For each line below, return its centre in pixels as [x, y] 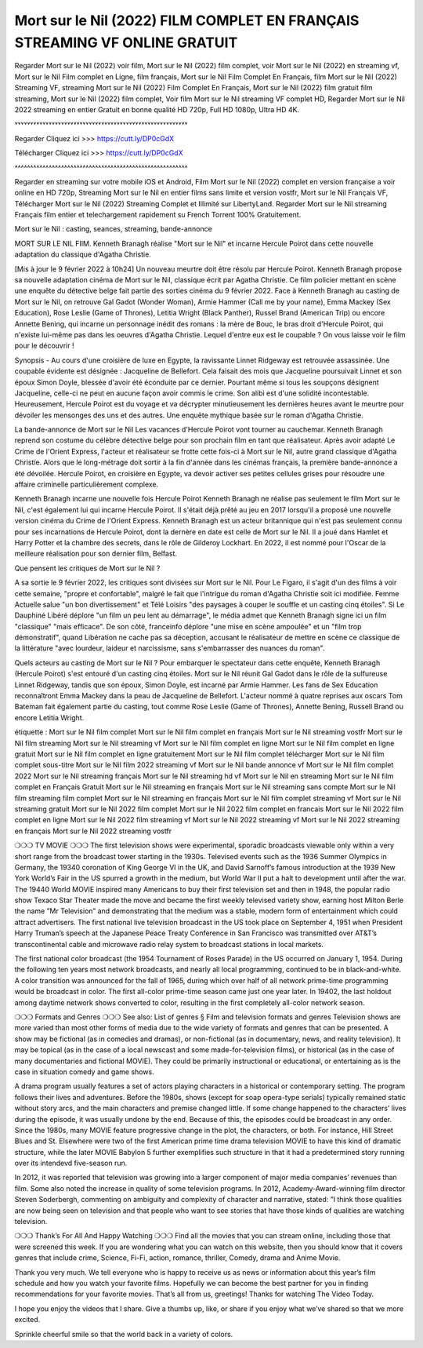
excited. [27, 1320]
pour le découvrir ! [44, 346]
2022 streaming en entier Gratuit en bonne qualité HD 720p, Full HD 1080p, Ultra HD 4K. [157, 109]
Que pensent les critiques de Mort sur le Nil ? [87, 568]
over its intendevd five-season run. [71, 1163]
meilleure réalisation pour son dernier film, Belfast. [96, 554]
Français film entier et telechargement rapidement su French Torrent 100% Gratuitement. [158, 215]
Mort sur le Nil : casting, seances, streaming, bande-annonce [114, 229]
